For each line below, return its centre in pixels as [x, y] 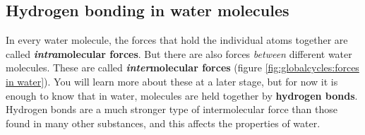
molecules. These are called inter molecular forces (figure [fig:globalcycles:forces [182, 67]
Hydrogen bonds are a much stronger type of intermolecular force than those [172, 109]
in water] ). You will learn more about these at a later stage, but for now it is [172, 81]
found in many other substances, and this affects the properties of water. [163, 123]
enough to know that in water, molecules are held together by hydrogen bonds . [182, 95]
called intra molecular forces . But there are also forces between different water [179, 53]
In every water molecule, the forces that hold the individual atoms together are [177, 40]
